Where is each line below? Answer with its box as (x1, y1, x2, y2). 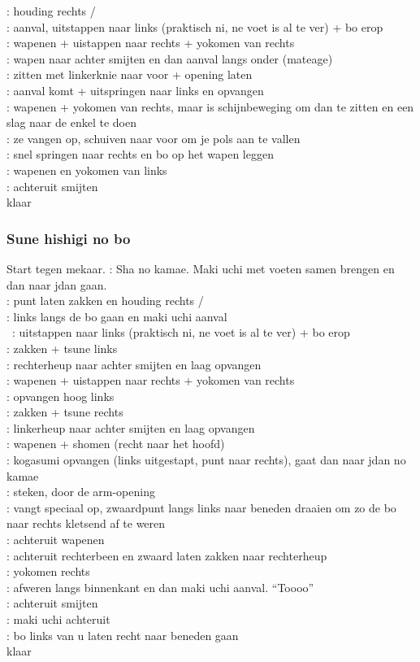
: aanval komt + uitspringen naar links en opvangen (6, 81, 264, 98)
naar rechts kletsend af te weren (6, 515, 166, 532)
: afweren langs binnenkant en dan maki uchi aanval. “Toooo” (6, 578, 314, 595)
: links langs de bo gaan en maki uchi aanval (6, 307, 227, 324)
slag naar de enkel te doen (6, 114, 136, 131)
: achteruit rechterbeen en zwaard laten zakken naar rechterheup (6, 547, 327, 564)
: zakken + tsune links (6, 339, 118, 356)
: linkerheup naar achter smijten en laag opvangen (6, 419, 255, 436)
